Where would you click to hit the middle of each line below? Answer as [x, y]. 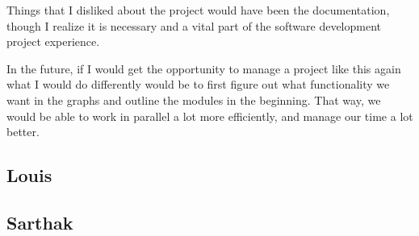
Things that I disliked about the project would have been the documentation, [198, 10]
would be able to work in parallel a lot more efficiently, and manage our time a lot [210, 116]
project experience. [53, 41]
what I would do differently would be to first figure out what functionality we [198, 84]
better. [23, 132]
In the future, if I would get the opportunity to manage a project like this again [204, 68]
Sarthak [40, 222]
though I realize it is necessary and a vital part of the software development [194, 25]
